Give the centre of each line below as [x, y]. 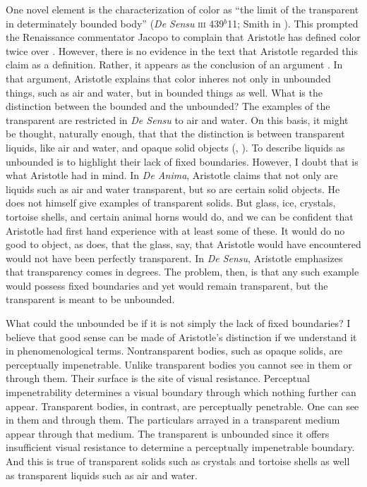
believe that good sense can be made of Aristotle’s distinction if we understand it [181, 337]
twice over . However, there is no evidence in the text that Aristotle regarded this [182, 50]
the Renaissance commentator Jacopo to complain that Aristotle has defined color [183, 37]
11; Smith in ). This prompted [293, 23]
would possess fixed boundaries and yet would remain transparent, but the [167, 285]
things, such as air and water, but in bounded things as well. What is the [164, 92]
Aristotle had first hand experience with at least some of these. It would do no [175, 230]
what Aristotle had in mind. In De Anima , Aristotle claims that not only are [172, 175]
